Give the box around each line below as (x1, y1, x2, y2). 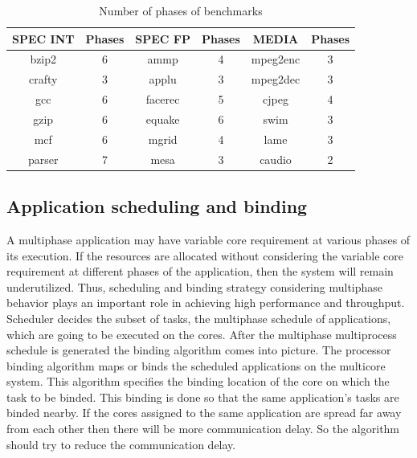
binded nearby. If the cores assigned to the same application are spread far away (6, 404, 402, 421)
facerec (145, 91, 180, 108)
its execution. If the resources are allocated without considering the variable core (6, 247, 404, 264)
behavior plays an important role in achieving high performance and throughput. (6, 294, 405, 311)
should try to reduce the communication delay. (6, 436, 236, 452)
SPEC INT (12, 30, 75, 47)
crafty (29, 71, 58, 88)
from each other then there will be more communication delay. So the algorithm (6, 420, 400, 437)
